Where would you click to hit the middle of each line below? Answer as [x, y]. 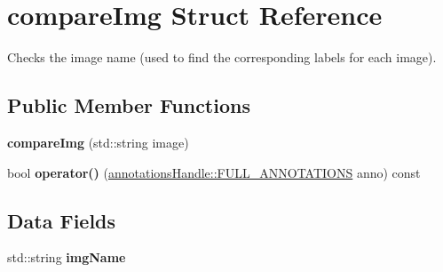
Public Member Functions [129, 105]
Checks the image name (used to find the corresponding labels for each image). [222, 57]
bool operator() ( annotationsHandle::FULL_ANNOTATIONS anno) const [214, 172]
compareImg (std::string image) [98, 142]
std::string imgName [67, 257]
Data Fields [62, 220]
